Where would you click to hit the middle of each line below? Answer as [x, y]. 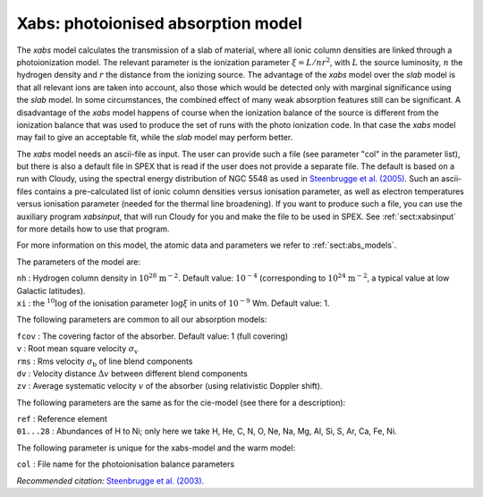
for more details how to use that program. [93, 229]
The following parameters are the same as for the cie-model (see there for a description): [181, 402]
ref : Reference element [62, 419]
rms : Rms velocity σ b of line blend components [105, 362]
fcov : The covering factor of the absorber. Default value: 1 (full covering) [153, 336]
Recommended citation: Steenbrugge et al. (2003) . [110, 480]
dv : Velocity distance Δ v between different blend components [132, 373]
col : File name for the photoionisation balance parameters [126, 464]
